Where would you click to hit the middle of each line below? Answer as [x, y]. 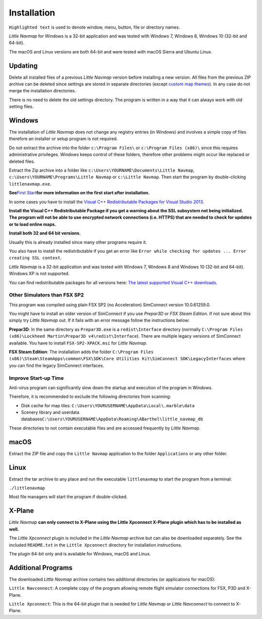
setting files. [21, 106]
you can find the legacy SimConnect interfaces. [57, 365]
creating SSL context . [35, 258]
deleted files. [22, 161]
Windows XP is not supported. [39, 274]
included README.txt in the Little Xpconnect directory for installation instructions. [95, 545]
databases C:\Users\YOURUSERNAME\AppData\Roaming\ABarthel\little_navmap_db [112, 419]
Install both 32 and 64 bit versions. [45, 233]
